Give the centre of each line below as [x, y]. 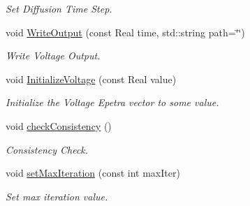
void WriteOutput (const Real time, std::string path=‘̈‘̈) [125, 32]
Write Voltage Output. [53, 56]
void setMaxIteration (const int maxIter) [93, 173]
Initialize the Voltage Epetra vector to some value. [112, 102]
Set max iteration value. [57, 196]
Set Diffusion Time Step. [59, 8]
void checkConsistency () [59, 125]
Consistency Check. [47, 149]
